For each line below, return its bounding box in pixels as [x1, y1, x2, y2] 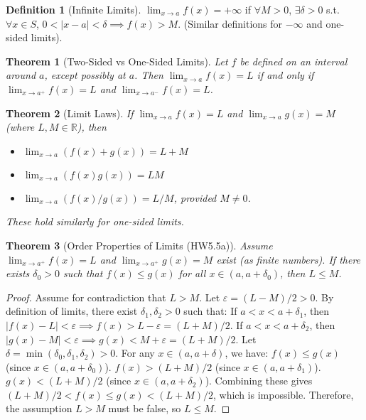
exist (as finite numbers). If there [216, 252, 361, 266]
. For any [115, 345, 155, 360]
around [6, 68, 36, 82]
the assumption [6, 401, 72, 416]
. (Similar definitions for [178, 16, 283, 31]
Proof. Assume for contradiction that [6, 289, 166, 304]
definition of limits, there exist [6, 303, 138, 318]
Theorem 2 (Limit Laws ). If [6, 105, 134, 120]
